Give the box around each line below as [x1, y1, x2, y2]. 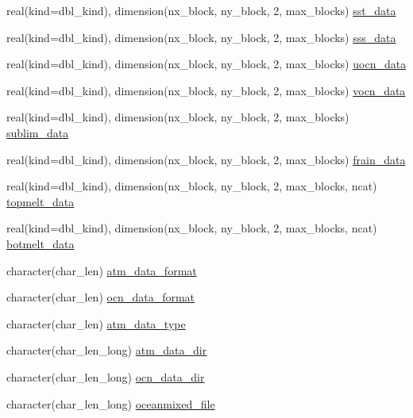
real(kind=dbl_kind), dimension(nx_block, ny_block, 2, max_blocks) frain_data [6, 151, 406, 167]
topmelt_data [6, 193, 75, 209]
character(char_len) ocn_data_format [6, 289, 195, 305]
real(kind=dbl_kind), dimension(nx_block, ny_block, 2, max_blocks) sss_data [6, 29, 396, 45]
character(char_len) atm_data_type [6, 315, 186, 332]
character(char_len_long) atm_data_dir [6, 342, 207, 359]
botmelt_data [6, 235, 75, 251]
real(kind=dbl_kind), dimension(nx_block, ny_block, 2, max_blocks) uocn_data [6, 56, 407, 72]
